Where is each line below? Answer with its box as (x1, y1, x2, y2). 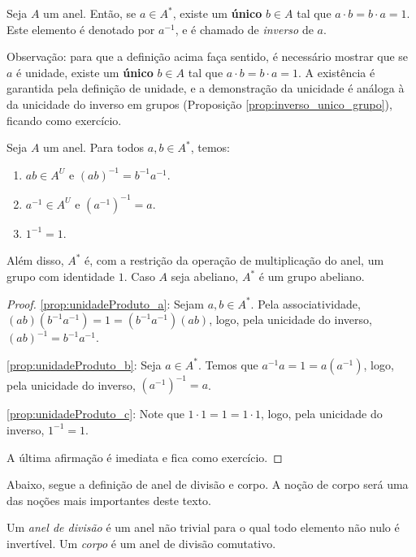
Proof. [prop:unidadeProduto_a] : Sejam (6, 295, 204, 312)
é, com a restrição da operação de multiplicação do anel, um (84, 252, 384, 269)
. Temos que (197, 356, 258, 373)
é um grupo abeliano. (258, 268, 365, 285)
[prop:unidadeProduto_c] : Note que (6, 405, 184, 422)
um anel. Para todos (43, 139, 145, 156)
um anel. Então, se (43, 5, 136, 21)
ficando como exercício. (6, 111, 122, 128)
